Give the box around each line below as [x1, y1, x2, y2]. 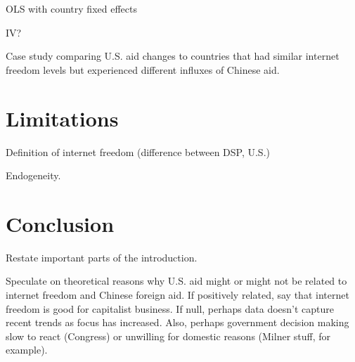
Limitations [6, 103, 119, 132]
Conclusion [6, 209, 115, 238]
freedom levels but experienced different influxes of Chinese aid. [6, 62, 280, 77]
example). [6, 342, 48, 357]
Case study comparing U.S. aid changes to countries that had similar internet [6, 49, 340, 63]
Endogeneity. [6, 168, 61, 183]
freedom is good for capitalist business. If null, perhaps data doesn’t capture [6, 301, 335, 316]
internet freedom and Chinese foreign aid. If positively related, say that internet [6, 287, 349, 302]
